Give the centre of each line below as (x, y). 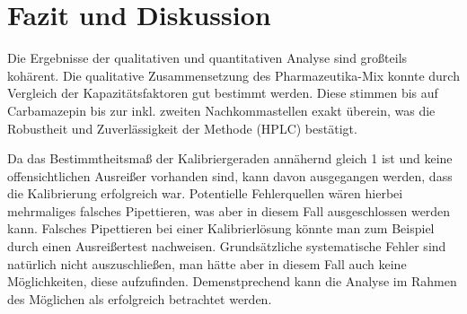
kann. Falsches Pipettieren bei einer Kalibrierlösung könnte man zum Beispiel (221, 228)
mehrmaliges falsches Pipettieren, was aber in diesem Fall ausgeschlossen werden (229, 210)
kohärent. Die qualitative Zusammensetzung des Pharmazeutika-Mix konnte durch (233, 75)
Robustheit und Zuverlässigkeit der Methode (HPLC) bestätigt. (182, 128)
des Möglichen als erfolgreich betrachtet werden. (140, 298)
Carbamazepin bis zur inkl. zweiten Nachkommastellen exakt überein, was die (221, 110)
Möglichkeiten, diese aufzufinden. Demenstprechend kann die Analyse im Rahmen (232, 281)
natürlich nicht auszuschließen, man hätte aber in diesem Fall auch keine (207, 263)
